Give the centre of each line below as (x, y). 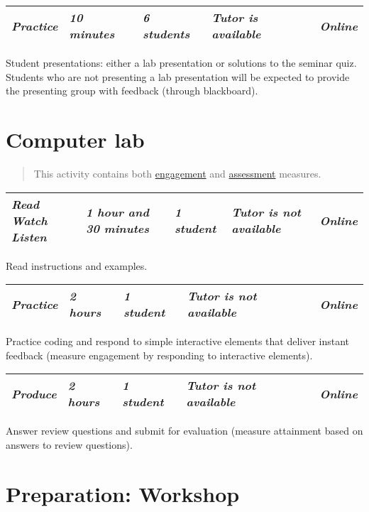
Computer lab (75, 139)
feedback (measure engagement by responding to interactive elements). (159, 355)
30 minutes (118, 228)
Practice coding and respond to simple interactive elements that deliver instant (178, 341)
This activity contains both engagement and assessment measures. (177, 173)
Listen (29, 236)
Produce (34, 393)
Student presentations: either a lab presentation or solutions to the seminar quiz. (181, 62)
